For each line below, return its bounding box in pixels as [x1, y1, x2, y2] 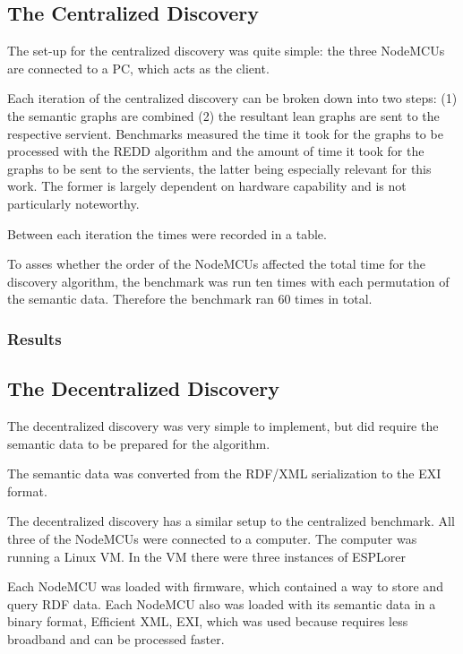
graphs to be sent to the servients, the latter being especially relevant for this [7, 159, 432, 177]
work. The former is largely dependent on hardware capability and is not [7, 176, 407, 195]
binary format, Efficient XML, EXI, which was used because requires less [7, 612, 408, 631]
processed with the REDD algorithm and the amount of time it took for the [7, 142, 424, 160]
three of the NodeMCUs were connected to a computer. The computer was [7, 529, 417, 547]
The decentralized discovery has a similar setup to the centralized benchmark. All [7, 512, 455, 530]
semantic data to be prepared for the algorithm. [7, 434, 270, 452]
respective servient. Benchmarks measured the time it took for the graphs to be [7, 124, 443, 142]
